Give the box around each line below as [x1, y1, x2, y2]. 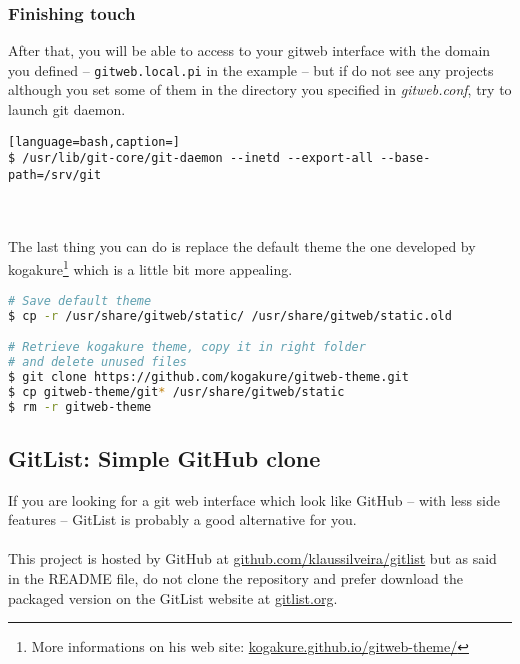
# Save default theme [8, 293, 152, 308]
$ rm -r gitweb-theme [8, 399, 152, 414]
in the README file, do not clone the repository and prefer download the [8, 568, 463, 589]
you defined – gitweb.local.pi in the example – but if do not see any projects [8, 59, 494, 80]
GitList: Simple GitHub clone [8, 442, 321, 473]
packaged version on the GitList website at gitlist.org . [8, 587, 338, 608]
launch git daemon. [8, 99, 126, 120]
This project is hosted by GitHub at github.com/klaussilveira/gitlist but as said [8, 548, 497, 569]
